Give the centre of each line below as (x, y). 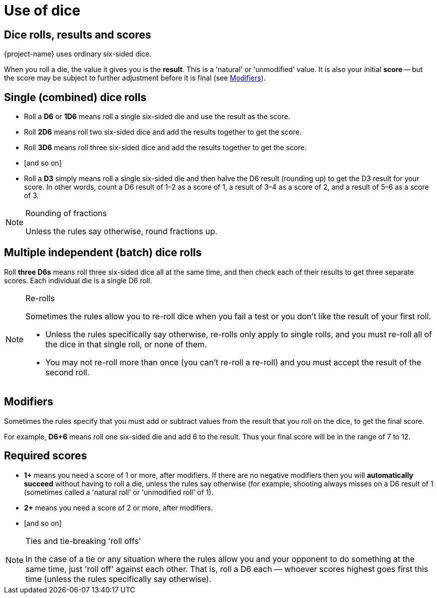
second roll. (68, 372)
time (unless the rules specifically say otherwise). (118, 579)
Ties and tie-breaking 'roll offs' (83, 541)
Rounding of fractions (66, 213)
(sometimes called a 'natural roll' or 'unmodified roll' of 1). (119, 492)
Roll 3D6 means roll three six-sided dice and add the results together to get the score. (165, 148)
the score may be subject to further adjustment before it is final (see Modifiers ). (135, 78)
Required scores (46, 456)
